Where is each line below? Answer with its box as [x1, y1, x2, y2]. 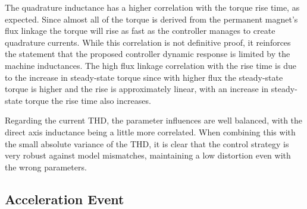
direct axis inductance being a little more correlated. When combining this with [5, 125, 296, 138]
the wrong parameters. [5, 160, 87, 173]
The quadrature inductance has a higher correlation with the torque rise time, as [5, 1, 300, 13]
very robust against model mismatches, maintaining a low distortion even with [5, 149, 291, 161]
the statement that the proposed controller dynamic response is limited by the [5, 47, 290, 60]
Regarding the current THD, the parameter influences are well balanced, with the [5, 114, 303, 126]
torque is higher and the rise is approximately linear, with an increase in [5, 83, 269, 95]
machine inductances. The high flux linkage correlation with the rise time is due [5, 59, 296, 71]
